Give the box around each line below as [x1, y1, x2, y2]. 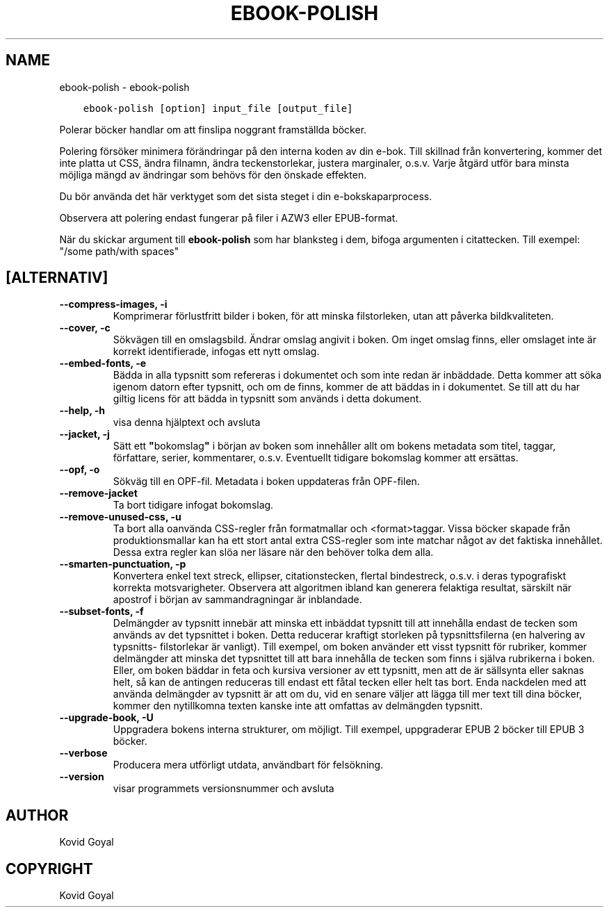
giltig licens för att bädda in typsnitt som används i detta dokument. [113, 393, 422, 405]
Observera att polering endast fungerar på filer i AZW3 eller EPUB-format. [59, 211, 398, 224]
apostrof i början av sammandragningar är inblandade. [113, 593, 362, 606]
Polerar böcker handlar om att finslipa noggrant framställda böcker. [59, 123, 367, 135]
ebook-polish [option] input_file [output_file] [83, 102, 353, 114]
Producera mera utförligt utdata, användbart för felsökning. [113, 759, 384, 771]
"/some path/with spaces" [59, 245, 179, 257]
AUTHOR [6, 806, 69, 824]
